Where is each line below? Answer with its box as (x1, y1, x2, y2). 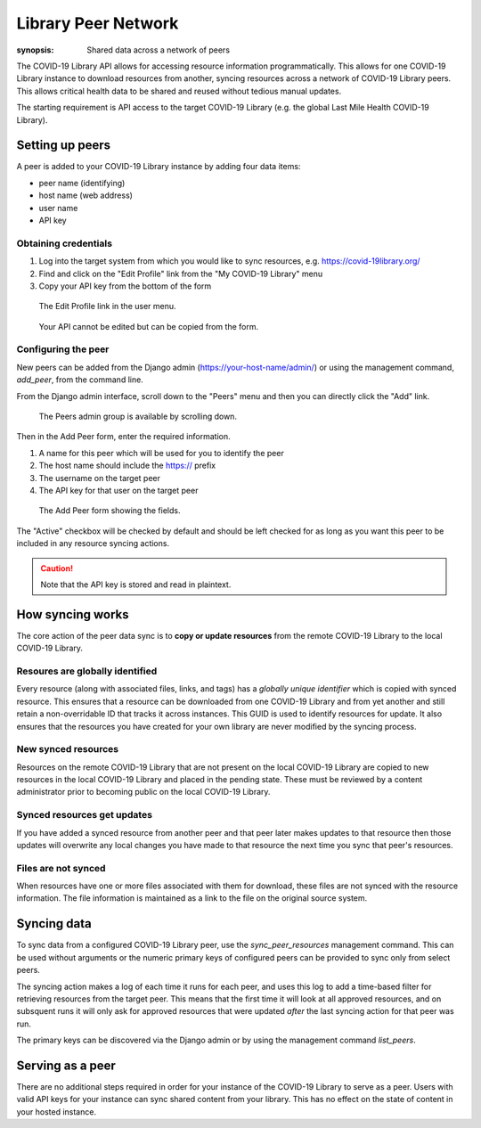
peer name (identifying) (38, 177, 126, 188)
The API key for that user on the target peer (38, 485, 199, 495)
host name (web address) (38, 190, 134, 200)
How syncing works (16, 607, 129, 622)
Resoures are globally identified (16, 665, 158, 677)
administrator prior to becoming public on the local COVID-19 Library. (16, 787, 271, 797)
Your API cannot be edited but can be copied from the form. (38, 321, 258, 331)
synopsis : (16, 45, 54, 55)
